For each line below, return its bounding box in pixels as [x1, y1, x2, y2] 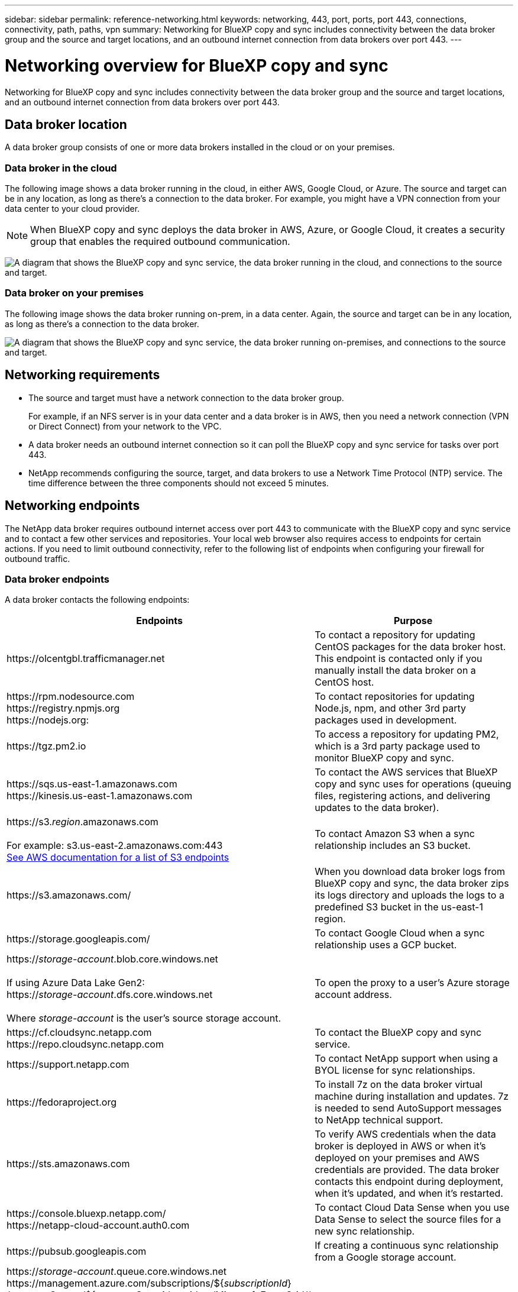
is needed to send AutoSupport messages [315, 1102, 502, 1115]
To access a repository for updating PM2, [315, 728, 499, 741]
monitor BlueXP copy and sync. [315, 752, 454, 764]
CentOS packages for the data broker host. [315, 641, 506, 653]
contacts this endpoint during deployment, [315, 1175, 504, 1188]
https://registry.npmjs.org [7, 702, 120, 715]
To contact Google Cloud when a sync [315, 927, 485, 939]
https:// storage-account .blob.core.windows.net [7, 953, 218, 965]
